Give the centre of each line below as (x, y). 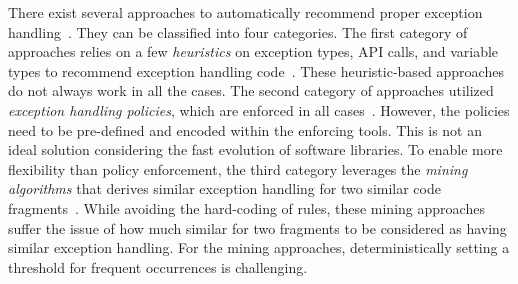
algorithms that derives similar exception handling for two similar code (224, 188)
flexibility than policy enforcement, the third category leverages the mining (238, 168)
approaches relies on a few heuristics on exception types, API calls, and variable (253, 51)
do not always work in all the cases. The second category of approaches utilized (251, 90)
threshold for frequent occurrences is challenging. (158, 266)
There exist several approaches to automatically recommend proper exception (245, 12)
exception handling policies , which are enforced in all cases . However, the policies (259, 109)
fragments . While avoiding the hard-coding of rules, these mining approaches (246, 207)
